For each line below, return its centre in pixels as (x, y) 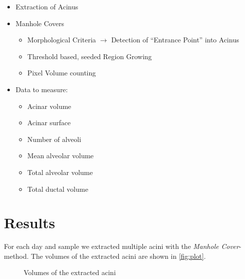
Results (30, 223)
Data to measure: (42, 89)
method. (17, 256)
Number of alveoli (54, 139)
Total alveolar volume (60, 172)
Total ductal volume (58, 189)
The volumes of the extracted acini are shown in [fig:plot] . (118, 256)
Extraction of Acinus (47, 6)
